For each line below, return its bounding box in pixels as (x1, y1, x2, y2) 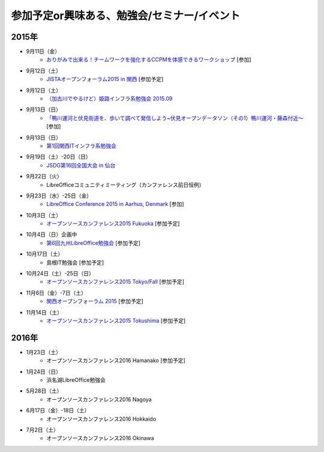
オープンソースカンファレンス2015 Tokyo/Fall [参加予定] (46, 278, 184, 285)
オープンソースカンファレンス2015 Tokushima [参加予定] (46, 317, 186, 324)
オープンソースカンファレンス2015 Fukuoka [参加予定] (46, 220, 180, 228)
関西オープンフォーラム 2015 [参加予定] (46, 298, 143, 305)
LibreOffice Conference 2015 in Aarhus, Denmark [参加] (46, 200, 184, 208)
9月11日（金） (26, 48, 61, 55)
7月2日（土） (26, 426, 59, 433)
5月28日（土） (26, 387, 62, 394)
